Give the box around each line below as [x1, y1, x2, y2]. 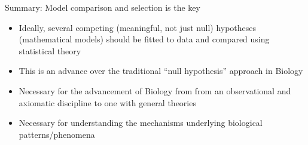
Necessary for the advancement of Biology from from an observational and [19, 84, 291, 97]
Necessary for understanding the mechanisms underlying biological [19, 116, 263, 129]
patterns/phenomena [19, 128, 95, 140]
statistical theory [19, 44, 81, 57]
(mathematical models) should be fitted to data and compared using [19, 33, 270, 45]
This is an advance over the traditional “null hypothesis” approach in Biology [19, 64, 303, 77]
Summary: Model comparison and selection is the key [5, 1, 200, 13]
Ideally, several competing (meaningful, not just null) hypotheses [19, 21, 257, 33]
